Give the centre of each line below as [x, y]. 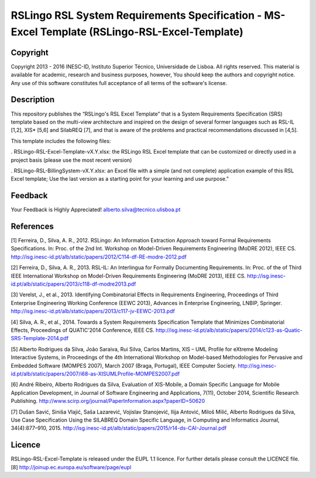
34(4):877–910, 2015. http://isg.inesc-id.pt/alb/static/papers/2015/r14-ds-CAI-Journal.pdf [119, 428]
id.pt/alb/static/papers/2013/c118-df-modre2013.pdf [73, 284]
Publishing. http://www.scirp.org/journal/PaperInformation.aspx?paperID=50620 [108, 401]
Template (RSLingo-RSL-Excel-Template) [142, 32]
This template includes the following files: [61, 141]
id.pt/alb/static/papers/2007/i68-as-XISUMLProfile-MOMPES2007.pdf [95, 374]
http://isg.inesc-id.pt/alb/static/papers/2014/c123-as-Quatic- [229, 330]
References [32, 226]
